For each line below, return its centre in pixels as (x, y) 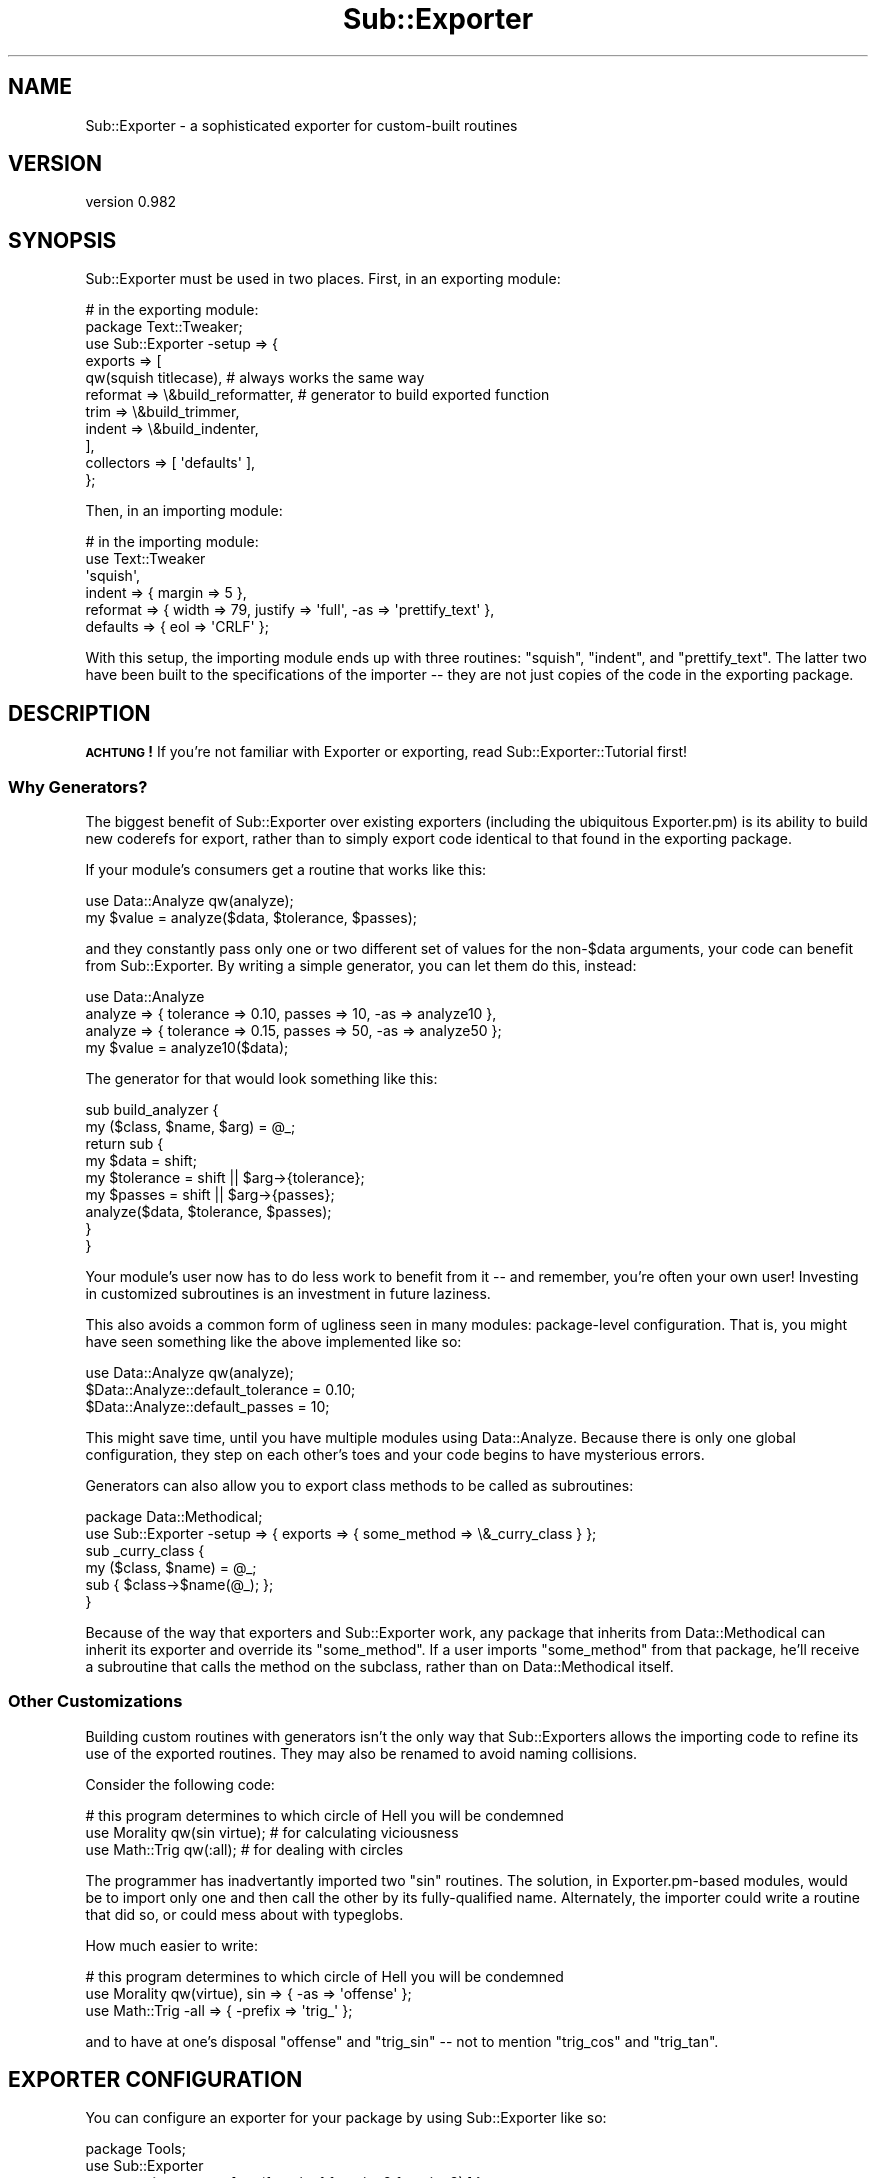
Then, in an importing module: (184, 511)
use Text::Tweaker (145, 559)
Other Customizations (95, 1701)
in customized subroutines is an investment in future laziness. (288, 1293)
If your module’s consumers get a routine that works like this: (286, 869)
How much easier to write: (172, 1945)
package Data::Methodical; (174, 1516)
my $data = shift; (141, 1160)
